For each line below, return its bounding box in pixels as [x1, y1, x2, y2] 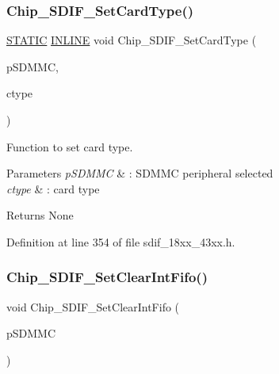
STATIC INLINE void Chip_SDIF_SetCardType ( [6, 32, 257, 48]
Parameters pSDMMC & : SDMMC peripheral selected [6, 165, 273, 181]
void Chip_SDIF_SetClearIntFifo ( [6, 298, 180, 315]
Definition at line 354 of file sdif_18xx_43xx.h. [6, 233, 235, 250]
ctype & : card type [6, 180, 100, 197]
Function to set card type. [6, 138, 133, 155]
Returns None [6, 207, 74, 223]
